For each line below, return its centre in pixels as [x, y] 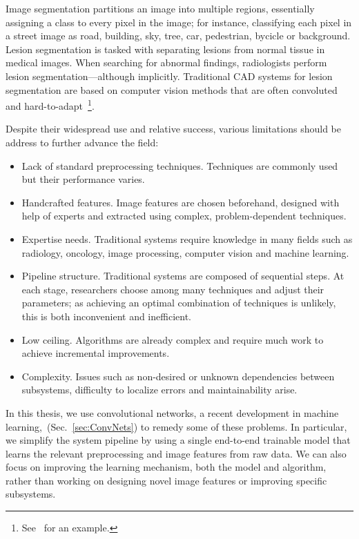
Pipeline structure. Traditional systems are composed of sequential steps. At [183, 276]
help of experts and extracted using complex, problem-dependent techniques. [184, 216]
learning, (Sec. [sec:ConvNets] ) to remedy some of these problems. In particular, [176, 426]
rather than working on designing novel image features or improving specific [166, 480]
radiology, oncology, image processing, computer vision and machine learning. [185, 252]
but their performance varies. [83, 179]
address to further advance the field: [82, 142]
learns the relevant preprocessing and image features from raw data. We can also [176, 453]
